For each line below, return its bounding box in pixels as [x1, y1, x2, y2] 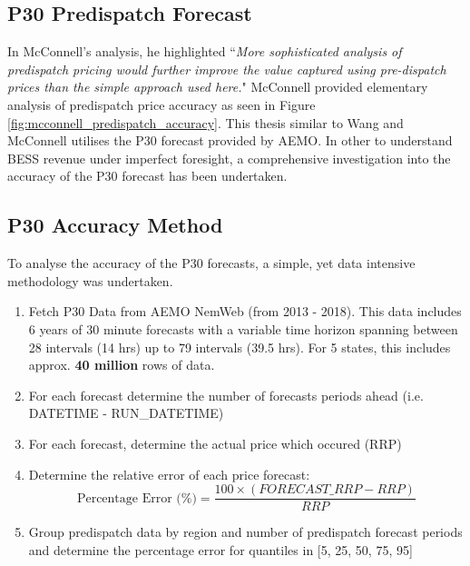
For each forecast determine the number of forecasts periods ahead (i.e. [28, 385, 424, 404]
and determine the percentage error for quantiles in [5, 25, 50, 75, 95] [28, 540, 413, 559]
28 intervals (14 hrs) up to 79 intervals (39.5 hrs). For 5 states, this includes [28, 337, 451, 356]
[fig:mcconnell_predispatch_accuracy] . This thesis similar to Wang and [7, 113, 404, 132]
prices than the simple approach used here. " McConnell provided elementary [7, 77, 428, 96]
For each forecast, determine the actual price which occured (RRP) [28, 433, 402, 452]
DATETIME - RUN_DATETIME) [28, 403, 224, 422]
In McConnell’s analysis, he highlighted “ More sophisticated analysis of [7, 42, 402, 61]
